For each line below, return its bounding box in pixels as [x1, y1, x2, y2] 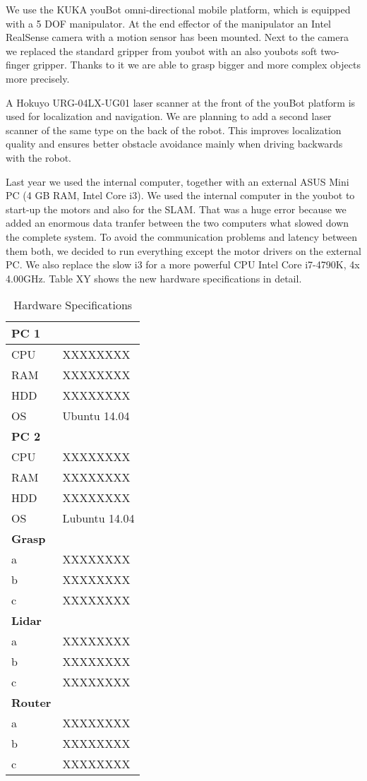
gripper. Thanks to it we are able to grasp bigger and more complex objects [32, 57, 361, 72]
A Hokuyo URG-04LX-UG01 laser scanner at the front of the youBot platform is [6, 95, 356, 109]
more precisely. [6, 71, 70, 85]
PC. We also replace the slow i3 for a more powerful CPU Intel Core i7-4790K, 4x [6, 257, 360, 272]
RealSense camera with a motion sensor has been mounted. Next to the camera [6, 30, 349, 44]
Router [11, 694, 52, 711]
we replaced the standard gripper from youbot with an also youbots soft [6, 43, 318, 58]
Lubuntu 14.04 [62, 510, 135, 527]
